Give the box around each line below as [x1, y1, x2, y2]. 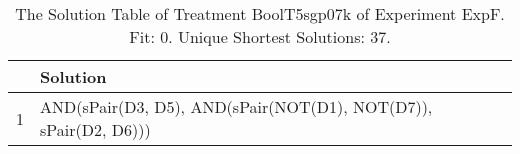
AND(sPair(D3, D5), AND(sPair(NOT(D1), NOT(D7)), [40, 95, 433, 118]
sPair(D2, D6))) [40, 118, 151, 141]
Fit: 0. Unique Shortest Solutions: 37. [129, 25, 391, 48]
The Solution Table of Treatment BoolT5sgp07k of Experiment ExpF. [15, 2, 505, 25]
